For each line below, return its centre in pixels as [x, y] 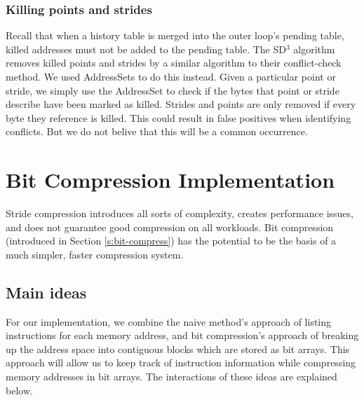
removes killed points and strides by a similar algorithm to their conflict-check [174, 63]
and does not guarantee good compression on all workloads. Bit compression [170, 227]
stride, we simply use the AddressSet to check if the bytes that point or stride [173, 90]
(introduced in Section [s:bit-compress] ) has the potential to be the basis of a [171, 241]
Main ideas [46, 292]
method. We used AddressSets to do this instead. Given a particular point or [171, 76]
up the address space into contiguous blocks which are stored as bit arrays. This [178, 349]
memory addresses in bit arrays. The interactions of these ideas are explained [171, 377]
